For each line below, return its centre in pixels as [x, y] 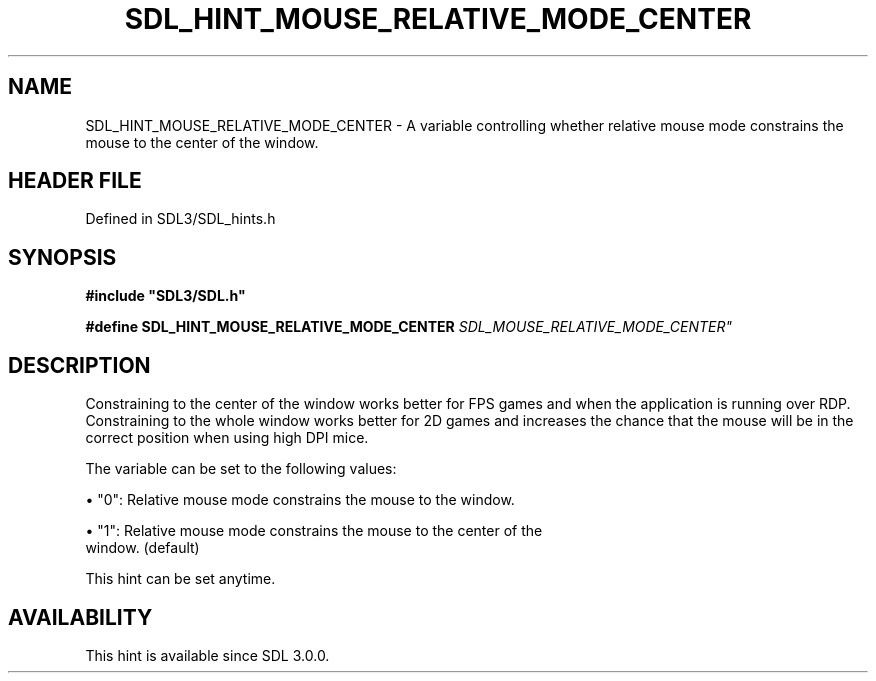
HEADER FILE [75, 181]
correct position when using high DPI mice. [227, 438]
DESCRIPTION [79, 365]
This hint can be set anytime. [180, 579]
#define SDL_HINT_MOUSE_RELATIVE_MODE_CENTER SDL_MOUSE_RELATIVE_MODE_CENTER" [409, 327]
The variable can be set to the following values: [241, 469]
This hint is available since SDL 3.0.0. [207, 655]
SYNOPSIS [62, 257]
